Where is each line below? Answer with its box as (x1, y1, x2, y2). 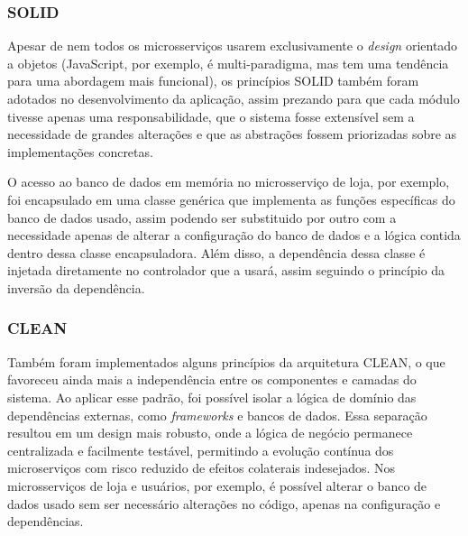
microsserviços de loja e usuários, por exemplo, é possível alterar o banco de (7, 476, 427, 494)
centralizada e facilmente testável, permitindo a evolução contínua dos (7, 440, 394, 459)
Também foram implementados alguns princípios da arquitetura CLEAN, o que (7, 352, 445, 371)
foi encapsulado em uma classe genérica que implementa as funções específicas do (7, 189, 455, 208)
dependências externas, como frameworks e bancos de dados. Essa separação (7, 405, 427, 424)
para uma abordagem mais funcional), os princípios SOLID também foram (7, 71, 419, 90)
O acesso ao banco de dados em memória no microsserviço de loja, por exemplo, (7, 172, 450, 191)
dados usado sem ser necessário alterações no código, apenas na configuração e (7, 494, 441, 513)
